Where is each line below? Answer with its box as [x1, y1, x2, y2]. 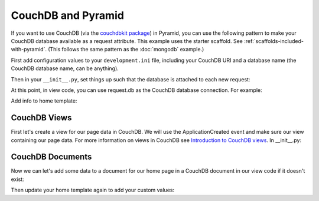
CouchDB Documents [11, 152, 92, 162]
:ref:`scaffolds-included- [244, 37, 304, 44]
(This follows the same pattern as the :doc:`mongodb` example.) [48, 46, 204, 53]
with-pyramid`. [11, 46, 47, 53]
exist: [11, 176, 24, 183]
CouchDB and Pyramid [11, 9, 124, 22]
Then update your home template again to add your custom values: [11, 186, 174, 194]
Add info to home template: [11, 97, 77, 104]
